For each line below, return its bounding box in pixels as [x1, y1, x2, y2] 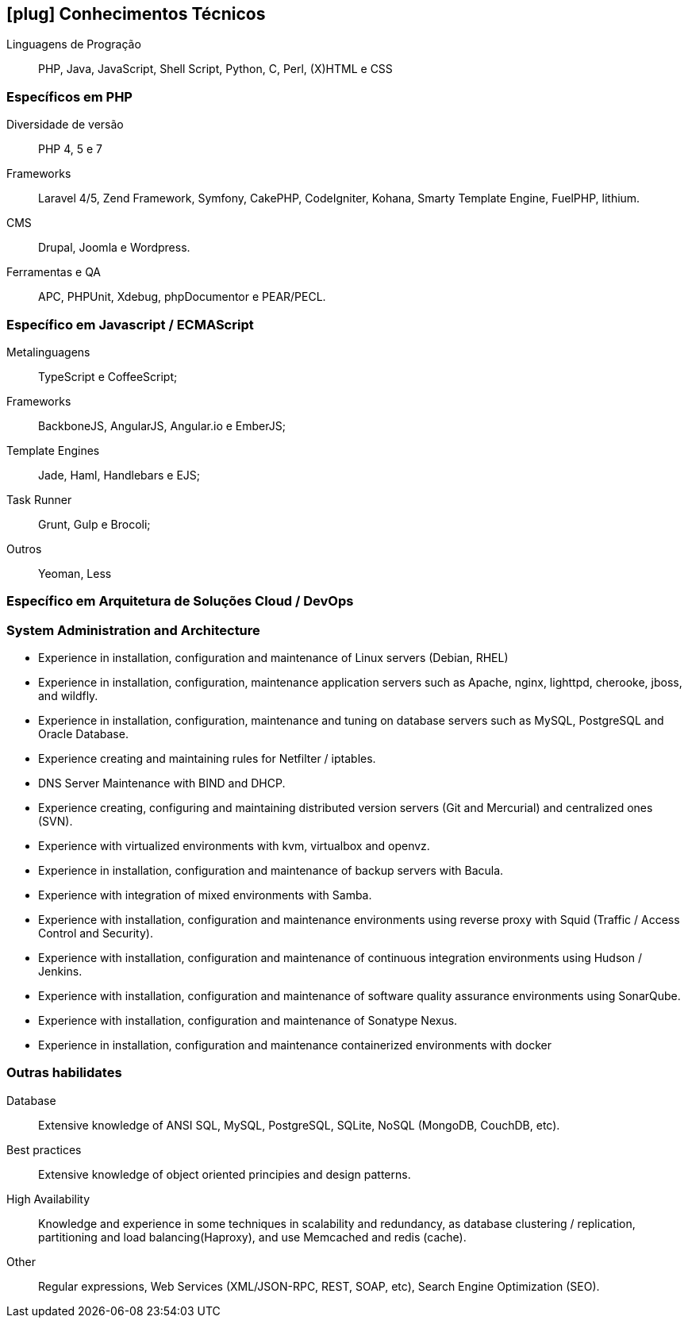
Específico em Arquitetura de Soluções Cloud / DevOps [6, 593, 354, 610]
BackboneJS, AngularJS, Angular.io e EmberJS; [38, 418, 286, 433]
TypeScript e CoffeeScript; [38, 369, 178, 383]
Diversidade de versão [6, 117, 124, 132]
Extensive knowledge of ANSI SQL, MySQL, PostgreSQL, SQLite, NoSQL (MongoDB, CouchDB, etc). [38, 1118, 560, 1132]
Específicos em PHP [6, 88, 133, 105]
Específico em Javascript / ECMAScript [6, 316, 254, 333]
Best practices [6, 1142, 82, 1157]
